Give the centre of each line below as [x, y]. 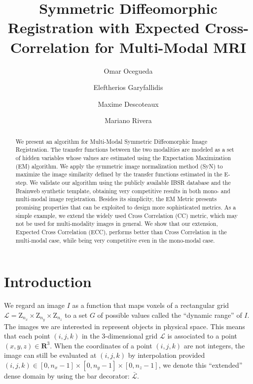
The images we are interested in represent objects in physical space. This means [125, 326]
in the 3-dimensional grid [120, 336]
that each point [27, 336]
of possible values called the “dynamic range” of [170, 315]
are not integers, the [214, 345]
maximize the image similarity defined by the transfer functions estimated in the [119, 174]
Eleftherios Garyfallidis [128, 87]
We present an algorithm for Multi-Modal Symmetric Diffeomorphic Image [111, 141]
